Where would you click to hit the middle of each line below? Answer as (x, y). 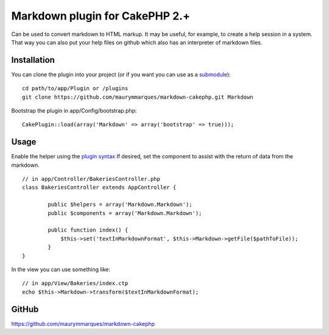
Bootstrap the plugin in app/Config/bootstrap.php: (74, 111)
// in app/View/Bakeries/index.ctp (75, 284)
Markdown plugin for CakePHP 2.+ (101, 16)
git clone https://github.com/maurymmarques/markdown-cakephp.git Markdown (138, 97)
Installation (33, 60)
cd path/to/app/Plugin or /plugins (75, 89)
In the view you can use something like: (61, 269)
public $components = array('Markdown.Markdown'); (125, 213)
